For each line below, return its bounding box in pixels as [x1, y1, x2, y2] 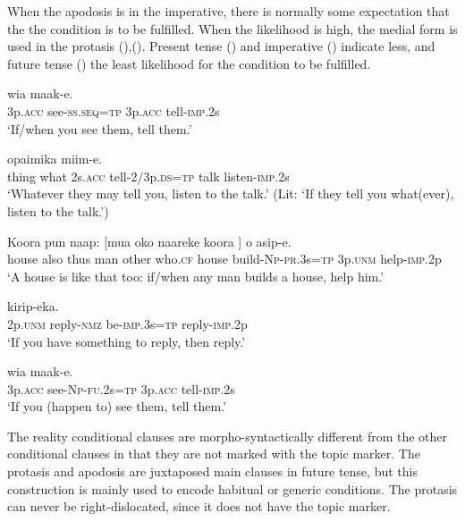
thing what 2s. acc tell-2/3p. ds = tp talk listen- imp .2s [7, 166, 290, 185]
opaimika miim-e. [7, 149, 103, 168]
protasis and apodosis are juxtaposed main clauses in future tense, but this [7, 462, 418, 481]
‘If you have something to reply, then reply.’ [7, 332, 246, 350]
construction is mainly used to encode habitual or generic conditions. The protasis [7, 479, 458, 498]
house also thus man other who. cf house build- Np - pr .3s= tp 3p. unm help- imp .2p [7, 249, 442, 268]
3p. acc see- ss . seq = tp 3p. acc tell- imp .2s [7, 101, 220, 120]
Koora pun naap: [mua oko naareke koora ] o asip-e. [7, 231, 292, 250]
